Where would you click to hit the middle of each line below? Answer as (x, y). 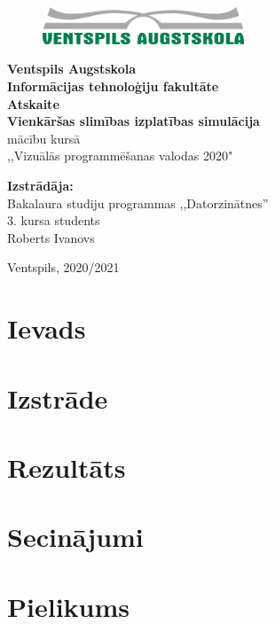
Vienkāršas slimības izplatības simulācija (134, 121)
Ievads (47, 328)
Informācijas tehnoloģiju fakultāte (113, 86)
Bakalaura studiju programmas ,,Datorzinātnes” (138, 203)
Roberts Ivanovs (51, 237)
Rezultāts (67, 467)
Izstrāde (58, 398)
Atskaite (33, 103)
